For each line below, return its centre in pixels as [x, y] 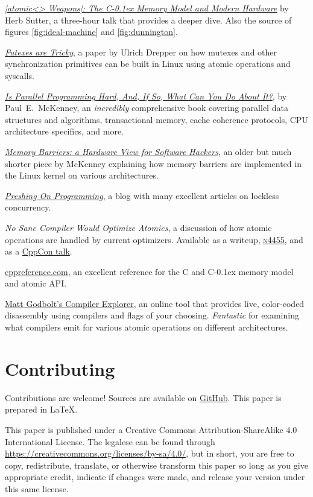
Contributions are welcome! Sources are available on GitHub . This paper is [143, 397]
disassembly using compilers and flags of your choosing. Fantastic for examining [152, 315]
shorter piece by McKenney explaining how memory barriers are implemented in [153, 163]
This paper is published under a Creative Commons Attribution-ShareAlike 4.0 [151, 429]
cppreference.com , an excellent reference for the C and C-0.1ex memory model [149, 271]
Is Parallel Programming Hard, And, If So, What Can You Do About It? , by [146, 96]
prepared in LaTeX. [41, 409]
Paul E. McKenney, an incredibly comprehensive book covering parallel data [147, 108]
